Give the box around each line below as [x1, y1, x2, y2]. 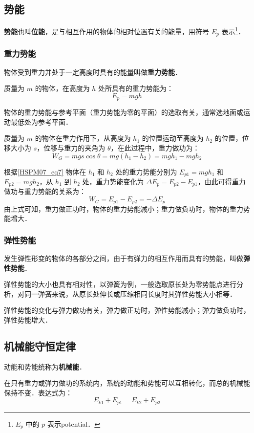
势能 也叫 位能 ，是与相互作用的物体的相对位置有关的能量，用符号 [4, 26, 209, 36]
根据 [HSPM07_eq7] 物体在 [4, 166, 86, 176]
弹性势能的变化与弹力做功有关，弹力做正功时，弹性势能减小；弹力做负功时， [4, 305, 250, 315]
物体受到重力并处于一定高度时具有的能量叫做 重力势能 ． [4, 66, 182, 77]
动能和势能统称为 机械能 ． [4, 361, 86, 371]
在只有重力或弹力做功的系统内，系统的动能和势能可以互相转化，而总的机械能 [4, 378, 250, 388]
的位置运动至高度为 [142, 133, 204, 143]
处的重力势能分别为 [115, 166, 177, 176]
